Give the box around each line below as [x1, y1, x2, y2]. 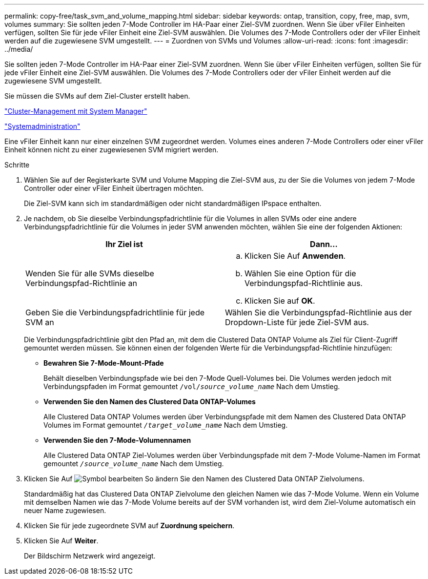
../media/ [4, 45, 33, 53]
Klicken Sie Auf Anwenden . [245, 251, 346, 261]
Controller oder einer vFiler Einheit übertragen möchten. [24, 184, 204, 192]
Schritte [4, 161, 30, 169]
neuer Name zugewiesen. [24, 506, 106, 515]
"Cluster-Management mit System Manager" [4, 107, 147, 115]
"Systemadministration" [4, 122, 81, 130]
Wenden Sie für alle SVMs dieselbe [25, 269, 154, 278]
